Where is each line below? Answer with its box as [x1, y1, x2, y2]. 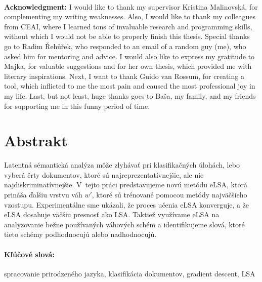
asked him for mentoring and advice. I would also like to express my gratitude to [4, 51, 255, 61]
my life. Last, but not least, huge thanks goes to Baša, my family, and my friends [4, 90, 256, 101]
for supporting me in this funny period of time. [4, 100, 150, 111]
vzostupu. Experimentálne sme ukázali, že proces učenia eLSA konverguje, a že [4, 199, 249, 210]
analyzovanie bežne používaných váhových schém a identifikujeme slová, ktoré [4, 219, 245, 229]
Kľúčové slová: [4, 249, 55, 259]
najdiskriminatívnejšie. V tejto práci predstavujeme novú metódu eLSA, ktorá [4, 179, 247, 190]
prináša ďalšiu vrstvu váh [4, 189, 82, 200]
